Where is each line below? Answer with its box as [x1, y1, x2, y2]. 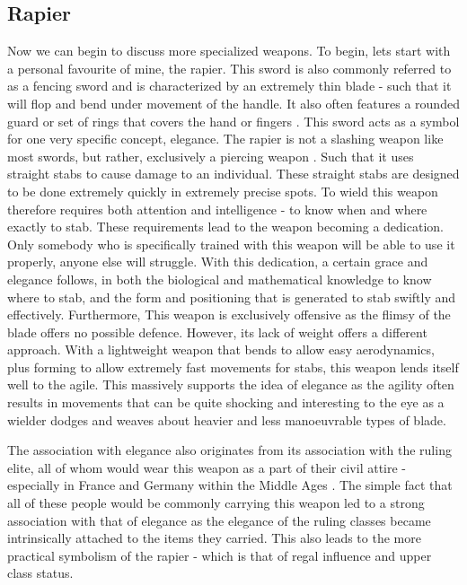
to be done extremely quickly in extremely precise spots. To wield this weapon [7, 181, 438, 200]
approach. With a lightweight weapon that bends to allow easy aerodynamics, [7, 340, 435, 359]
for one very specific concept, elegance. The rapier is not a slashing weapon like [7, 129, 444, 148]
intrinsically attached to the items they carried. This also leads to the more [7, 528, 421, 547]
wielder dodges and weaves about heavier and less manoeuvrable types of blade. [7, 410, 446, 429]
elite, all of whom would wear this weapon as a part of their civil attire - [7, 458, 407, 476]
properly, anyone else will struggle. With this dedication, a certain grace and [7, 252, 428, 271]
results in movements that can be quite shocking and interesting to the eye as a [7, 393, 445, 412]
